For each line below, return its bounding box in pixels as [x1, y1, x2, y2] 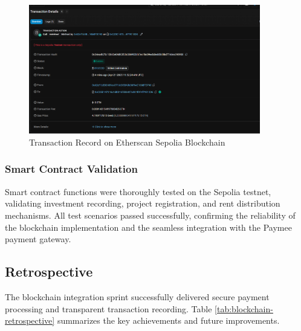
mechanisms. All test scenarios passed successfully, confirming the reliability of [5, 208, 296, 221]
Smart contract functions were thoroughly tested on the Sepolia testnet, [5, 185, 271, 198]
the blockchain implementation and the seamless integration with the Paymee [5, 220, 292, 233]
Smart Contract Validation [5, 161, 138, 176]
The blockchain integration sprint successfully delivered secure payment [5, 290, 270, 303]
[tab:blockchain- [215, 302, 273, 315]
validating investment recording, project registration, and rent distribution [5, 197, 280, 210]
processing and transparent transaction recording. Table [5, 302, 212, 315]
